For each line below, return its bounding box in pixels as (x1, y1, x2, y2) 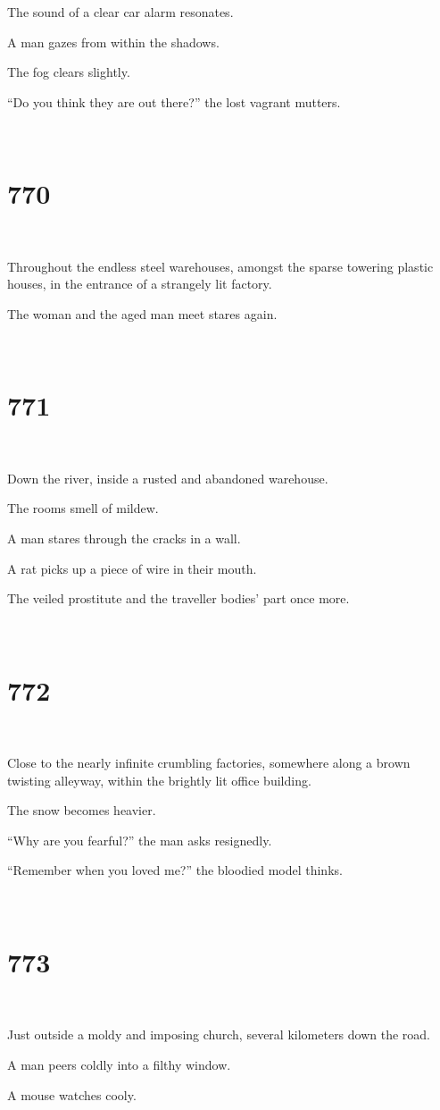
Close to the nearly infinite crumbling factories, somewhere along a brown (7, 753, 411, 772)
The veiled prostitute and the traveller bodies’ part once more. (7, 589, 350, 608)
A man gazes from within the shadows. (7, 32, 220, 51)
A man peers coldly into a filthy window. (7, 1055, 231, 1073)
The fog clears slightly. (7, 63, 130, 81)
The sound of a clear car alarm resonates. (7, 3, 234, 21)
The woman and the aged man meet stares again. (7, 304, 278, 323)
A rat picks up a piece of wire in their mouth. (7, 559, 257, 577)
